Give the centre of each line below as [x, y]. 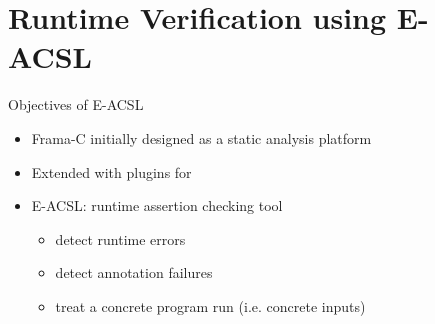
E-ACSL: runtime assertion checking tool [157, 205]
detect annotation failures [134, 272]
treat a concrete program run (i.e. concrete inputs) [210, 305]
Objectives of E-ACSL [76, 104]
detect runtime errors [120, 238]
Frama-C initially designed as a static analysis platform [201, 137]
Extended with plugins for [111, 171]
